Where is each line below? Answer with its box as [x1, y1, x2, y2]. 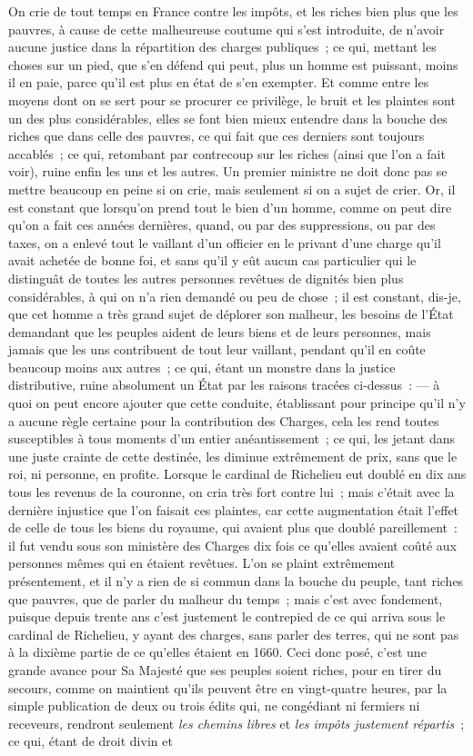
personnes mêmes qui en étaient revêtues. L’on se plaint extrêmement [8, 553, 396, 572]
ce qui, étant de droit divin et [8, 731, 173, 751]
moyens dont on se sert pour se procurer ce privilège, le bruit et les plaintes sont [8, 90, 456, 109]
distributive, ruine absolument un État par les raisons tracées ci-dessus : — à [8, 375, 440, 394]
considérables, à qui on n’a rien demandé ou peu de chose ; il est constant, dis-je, [8, 286, 461, 305]
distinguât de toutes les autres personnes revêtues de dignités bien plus [8, 268, 404, 287]
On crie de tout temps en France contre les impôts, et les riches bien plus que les [8, 2, 458, 20]
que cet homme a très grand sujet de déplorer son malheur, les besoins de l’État [8, 304, 454, 323]
